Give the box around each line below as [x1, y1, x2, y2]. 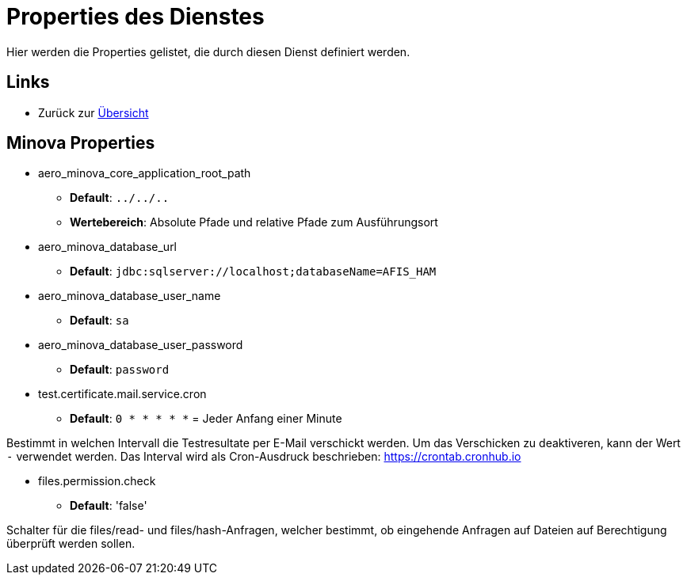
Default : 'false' [70, 499, 147, 513]
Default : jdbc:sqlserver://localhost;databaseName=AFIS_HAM [70, 264, 437, 279]
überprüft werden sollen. [6, 537, 135, 551]
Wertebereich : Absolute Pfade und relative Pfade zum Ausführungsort [70, 215, 438, 230]
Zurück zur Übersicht [38, 105, 149, 120]
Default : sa [70, 313, 129, 328]
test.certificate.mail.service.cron [38, 387, 207, 401]
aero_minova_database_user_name [38, 289, 221, 303]
